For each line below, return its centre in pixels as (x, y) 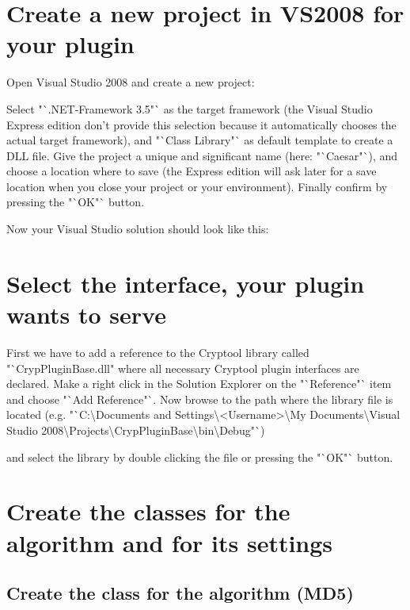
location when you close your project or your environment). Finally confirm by (197, 186)
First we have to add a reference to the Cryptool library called (158, 352)
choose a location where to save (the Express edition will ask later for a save (192, 171)
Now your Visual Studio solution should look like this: (138, 229)
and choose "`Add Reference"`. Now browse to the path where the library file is (200, 399)
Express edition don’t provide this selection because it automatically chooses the (201, 124)
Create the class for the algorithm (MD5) (180, 593)
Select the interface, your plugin (186, 283)
